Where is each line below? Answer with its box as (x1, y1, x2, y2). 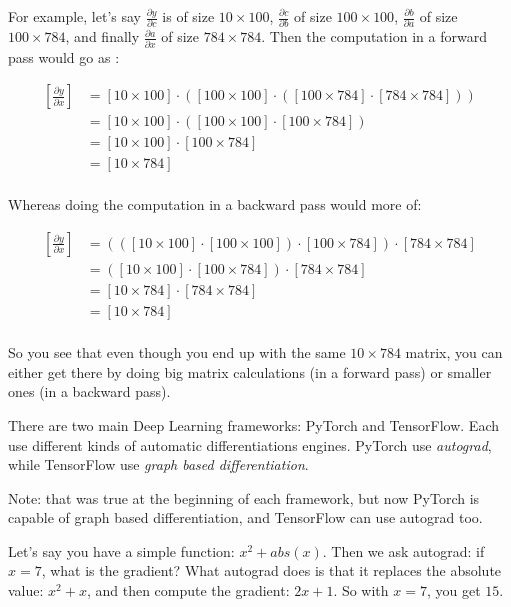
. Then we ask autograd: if (322, 540, 485, 561)
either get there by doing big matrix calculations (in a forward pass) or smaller (8, 361, 492, 382)
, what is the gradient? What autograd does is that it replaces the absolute (41, 560, 502, 581)
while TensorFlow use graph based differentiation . (8, 454, 309, 475)
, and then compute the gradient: (86, 580, 290, 601)
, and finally (65, 26, 140, 47)
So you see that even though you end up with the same (8, 342, 346, 363)
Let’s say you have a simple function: (8, 540, 235, 561)
